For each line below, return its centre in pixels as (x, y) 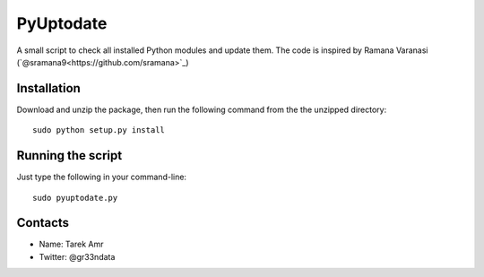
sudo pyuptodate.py (75, 198)
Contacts (43, 223)
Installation (48, 88)
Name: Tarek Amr (71, 244)
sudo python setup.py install (99, 130)
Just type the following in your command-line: (102, 177)
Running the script (69, 156)
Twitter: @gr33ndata (77, 256)
